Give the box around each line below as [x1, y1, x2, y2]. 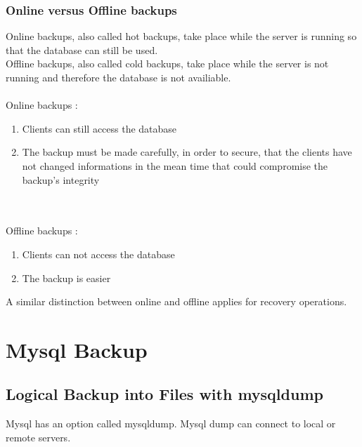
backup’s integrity [22, 172, 100, 187]
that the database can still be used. [6, 42, 158, 57]
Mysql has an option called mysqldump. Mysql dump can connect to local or [6, 416, 336, 431]
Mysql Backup [6, 335, 148, 363]
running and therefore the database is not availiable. [6, 70, 231, 84]
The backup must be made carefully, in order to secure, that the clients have [22, 145, 352, 159]
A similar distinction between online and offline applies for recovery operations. [6, 294, 347, 309]
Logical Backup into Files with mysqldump [6, 383, 323, 405]
